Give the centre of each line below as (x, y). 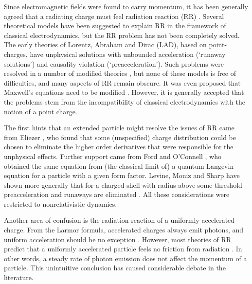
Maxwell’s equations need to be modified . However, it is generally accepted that (124, 92)
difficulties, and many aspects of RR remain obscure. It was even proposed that (122, 82)
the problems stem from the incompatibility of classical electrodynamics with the (125, 101)
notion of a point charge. (41, 111)
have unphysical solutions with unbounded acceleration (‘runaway (128, 54)
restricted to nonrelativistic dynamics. (61, 204)
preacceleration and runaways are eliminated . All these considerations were (117, 194)
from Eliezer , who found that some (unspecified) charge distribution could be (120, 137)
